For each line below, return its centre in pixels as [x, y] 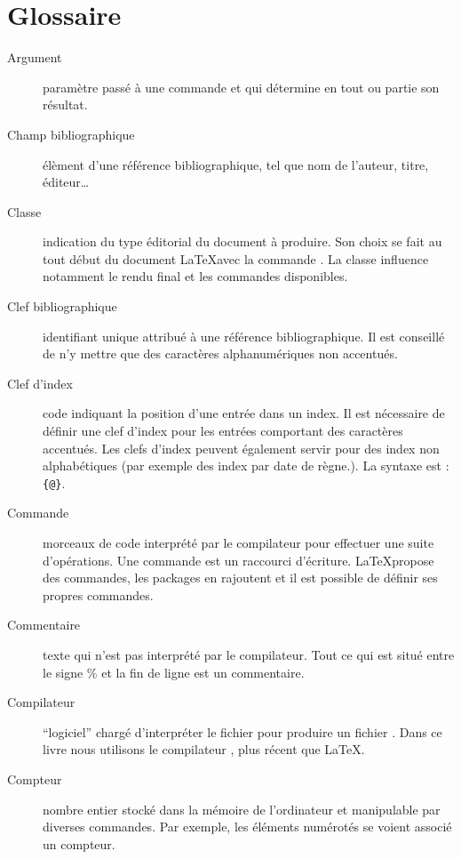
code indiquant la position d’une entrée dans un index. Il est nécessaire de [244, 413]
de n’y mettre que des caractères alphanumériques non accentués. [220, 353]
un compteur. [79, 843]
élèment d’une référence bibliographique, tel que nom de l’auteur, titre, [236, 164]
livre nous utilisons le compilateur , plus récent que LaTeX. [204, 749]
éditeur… [66, 182]
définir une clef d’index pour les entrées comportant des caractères [223, 431]
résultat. [65, 104]
